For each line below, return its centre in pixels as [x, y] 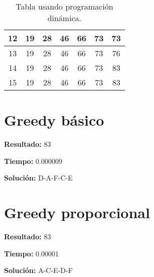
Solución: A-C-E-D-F [38, 270]
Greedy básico [54, 120]
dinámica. [64, 18]
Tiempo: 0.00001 [31, 253]
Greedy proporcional [77, 212]
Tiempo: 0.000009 [33, 161]
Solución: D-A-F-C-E [38, 178]
